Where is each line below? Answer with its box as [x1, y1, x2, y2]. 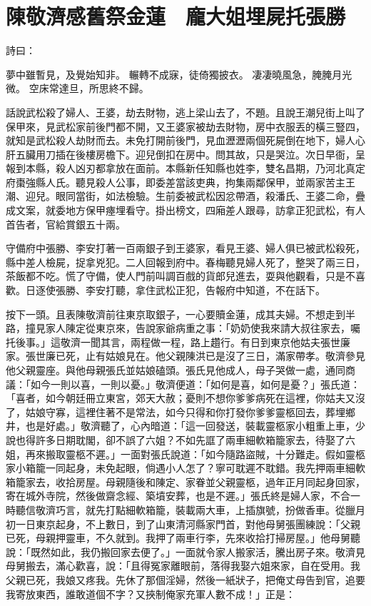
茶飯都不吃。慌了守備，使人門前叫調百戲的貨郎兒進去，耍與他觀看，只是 [6, 268, 345, 283]
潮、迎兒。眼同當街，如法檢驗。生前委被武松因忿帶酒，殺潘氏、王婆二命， [6, 188, 355, 203]
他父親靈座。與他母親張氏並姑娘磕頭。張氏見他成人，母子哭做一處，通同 [6, 363, 345, 377]
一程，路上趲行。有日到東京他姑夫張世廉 [160, 334, 350, 349]
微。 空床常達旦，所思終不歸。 [6, 81, 149, 96]
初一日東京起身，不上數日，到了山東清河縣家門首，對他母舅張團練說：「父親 [6, 516, 360, 531]
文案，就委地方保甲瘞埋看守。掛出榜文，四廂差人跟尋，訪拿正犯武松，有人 [15, 203, 365, 218]
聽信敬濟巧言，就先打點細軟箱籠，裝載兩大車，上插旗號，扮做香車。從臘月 [15, 502, 365, 517]
